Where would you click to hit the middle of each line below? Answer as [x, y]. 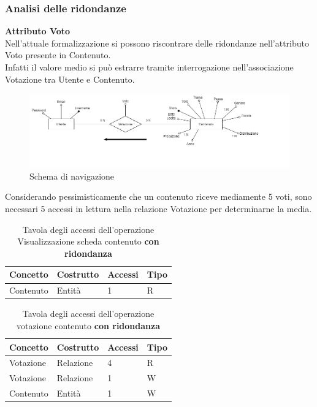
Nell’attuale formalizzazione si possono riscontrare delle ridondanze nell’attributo [157, 43]
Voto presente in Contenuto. [58, 55]
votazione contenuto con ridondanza [88, 325]
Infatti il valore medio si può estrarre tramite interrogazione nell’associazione [149, 67]
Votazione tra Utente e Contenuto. [70, 79]
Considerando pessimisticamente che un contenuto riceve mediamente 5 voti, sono [158, 196]
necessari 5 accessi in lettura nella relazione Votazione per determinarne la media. [158, 209]
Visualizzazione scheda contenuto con [88, 241]
